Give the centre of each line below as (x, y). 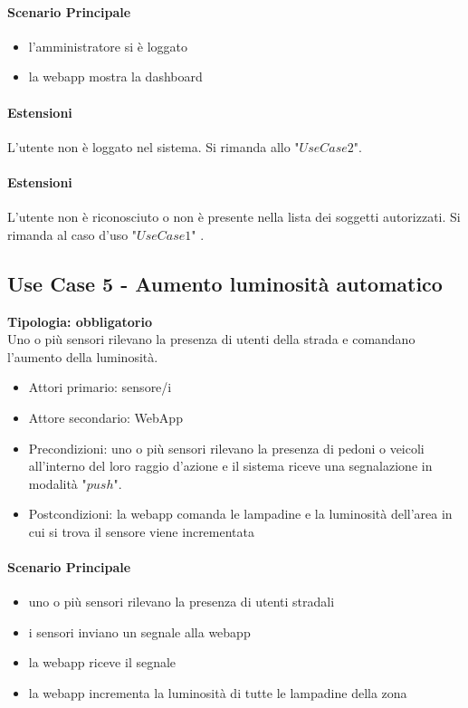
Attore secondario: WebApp (105, 417)
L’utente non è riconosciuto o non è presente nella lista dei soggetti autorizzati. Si (234, 217)
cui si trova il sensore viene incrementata (141, 531)
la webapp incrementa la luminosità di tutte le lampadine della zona (218, 693)
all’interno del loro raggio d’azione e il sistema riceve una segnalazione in (230, 466)
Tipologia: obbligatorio (80, 321)
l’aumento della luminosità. (83, 356)
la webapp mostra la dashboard (115, 77)
